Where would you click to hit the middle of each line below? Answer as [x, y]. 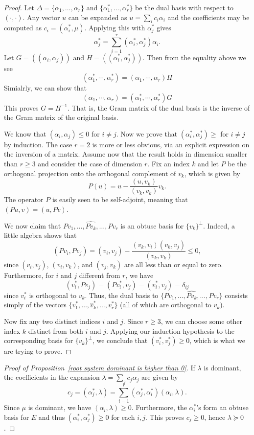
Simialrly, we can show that [45, 88]
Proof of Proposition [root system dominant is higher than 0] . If [100, 367]
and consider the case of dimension [90, 164]
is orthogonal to [53, 295]
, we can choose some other [202, 321]
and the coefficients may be [208, 17]
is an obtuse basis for [152, 225]
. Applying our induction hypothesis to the [170, 331]
